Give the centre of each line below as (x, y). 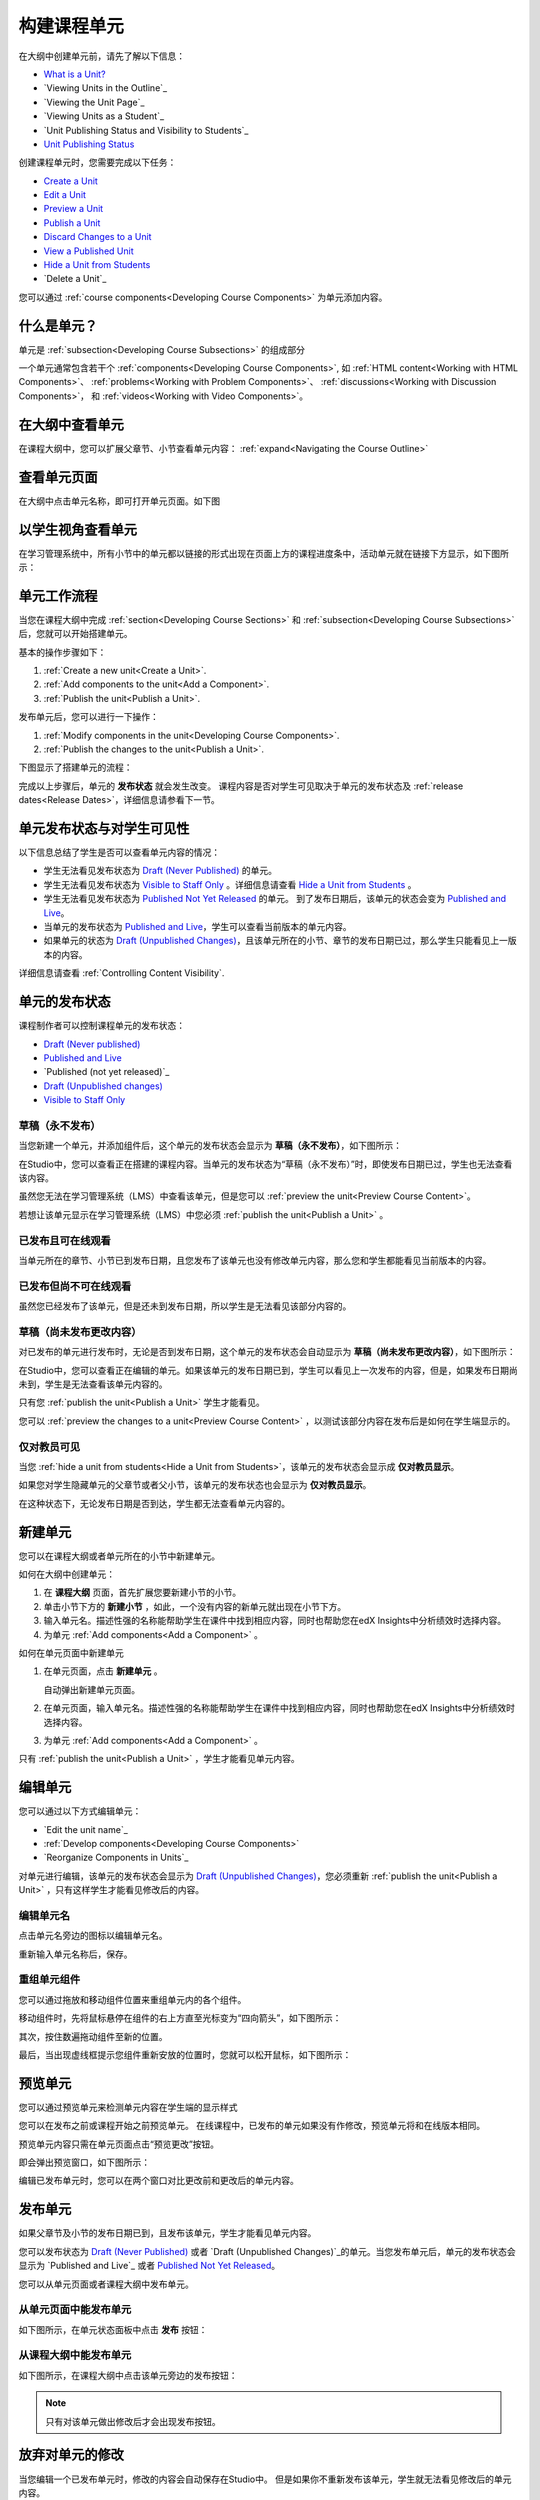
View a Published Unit (88, 251)
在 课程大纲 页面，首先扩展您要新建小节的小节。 (142, 1592)
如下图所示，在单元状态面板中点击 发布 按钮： (113, 2329)
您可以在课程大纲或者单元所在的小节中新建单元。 (119, 1556)
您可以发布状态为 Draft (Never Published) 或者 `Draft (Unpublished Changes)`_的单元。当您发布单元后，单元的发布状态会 (267, 2251)
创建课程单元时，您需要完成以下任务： (97, 162)
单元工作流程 (58, 595)
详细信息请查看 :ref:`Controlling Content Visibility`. (121, 973)
